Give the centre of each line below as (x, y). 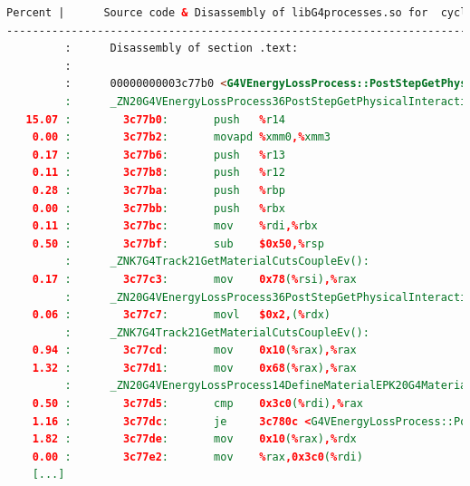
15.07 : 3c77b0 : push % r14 (155, 119)
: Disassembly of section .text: (182, 49)
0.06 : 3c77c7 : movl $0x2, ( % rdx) (181, 315)
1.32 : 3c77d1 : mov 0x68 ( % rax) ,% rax (194, 368)
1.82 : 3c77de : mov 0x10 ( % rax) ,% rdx (194, 439)
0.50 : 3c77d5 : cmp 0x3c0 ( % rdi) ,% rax (197, 404)
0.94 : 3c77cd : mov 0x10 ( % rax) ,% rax (194, 350)
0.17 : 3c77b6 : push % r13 (158, 155)
